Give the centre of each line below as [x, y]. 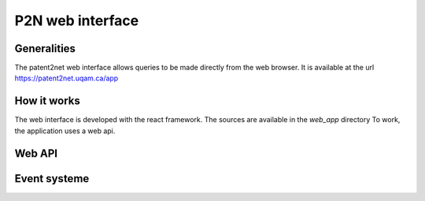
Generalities [45, 48]
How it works [47, 101]
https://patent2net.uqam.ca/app [67, 78]
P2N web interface [77, 20]
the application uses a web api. [65, 131]
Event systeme [52, 179]
